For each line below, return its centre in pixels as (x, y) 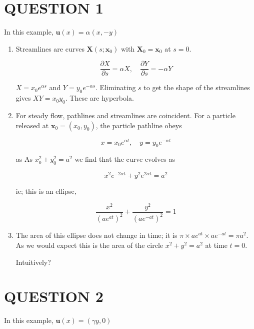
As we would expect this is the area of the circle (89, 245)
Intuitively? (33, 262)
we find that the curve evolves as (125, 159)
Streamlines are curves (50, 48)
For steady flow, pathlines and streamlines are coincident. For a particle (125, 115)
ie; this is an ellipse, (46, 191)
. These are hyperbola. (99, 98)
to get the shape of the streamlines (197, 87)
